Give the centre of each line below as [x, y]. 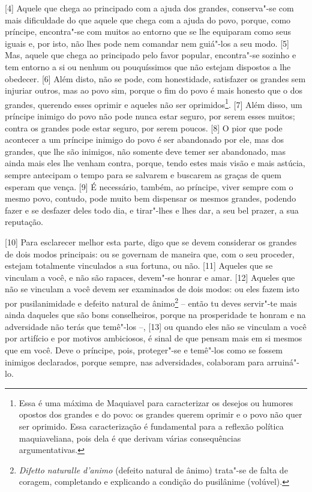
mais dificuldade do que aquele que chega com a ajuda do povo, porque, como [148, 19]
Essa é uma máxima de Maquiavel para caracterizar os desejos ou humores [156, 402]
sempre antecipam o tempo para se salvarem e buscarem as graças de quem [143, 174]
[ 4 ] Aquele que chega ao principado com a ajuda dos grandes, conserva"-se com [149, 8]
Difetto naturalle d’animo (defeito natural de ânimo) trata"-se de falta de [153, 469]
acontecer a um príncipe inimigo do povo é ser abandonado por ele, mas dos [145, 139]
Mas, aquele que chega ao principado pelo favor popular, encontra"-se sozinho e [151, 55]
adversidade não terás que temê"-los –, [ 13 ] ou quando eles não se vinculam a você [156, 326]
